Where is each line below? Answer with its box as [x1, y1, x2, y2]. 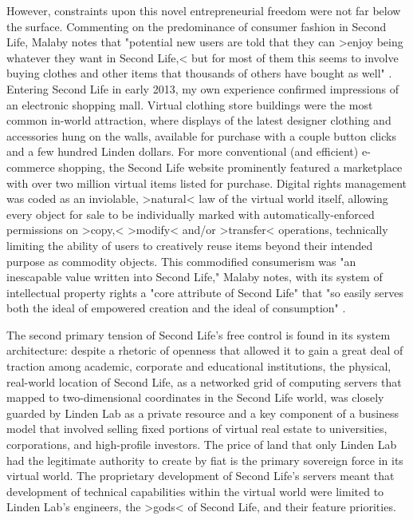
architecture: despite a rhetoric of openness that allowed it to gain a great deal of [6, 342, 403, 359]
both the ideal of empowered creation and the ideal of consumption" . [6, 300, 346, 316]
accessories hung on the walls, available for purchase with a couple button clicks [6, 127, 396, 144]
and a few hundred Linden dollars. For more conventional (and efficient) [6, 143, 359, 160]
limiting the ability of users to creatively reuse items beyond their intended [6, 236, 373, 253]
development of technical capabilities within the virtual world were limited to [6, 482, 384, 499]
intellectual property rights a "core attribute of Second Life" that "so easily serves [6, 284, 403, 300]
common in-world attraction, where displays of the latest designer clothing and [6, 112, 391, 129]
